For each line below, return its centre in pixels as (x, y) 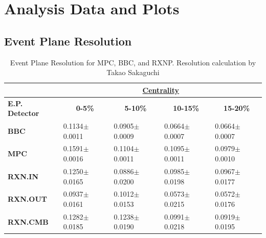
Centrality (161, 90)
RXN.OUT (27, 199)
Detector (24, 113)
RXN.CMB (28, 221)
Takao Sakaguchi (133, 72)
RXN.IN (23, 176)
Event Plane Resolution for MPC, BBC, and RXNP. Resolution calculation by (133, 62)
